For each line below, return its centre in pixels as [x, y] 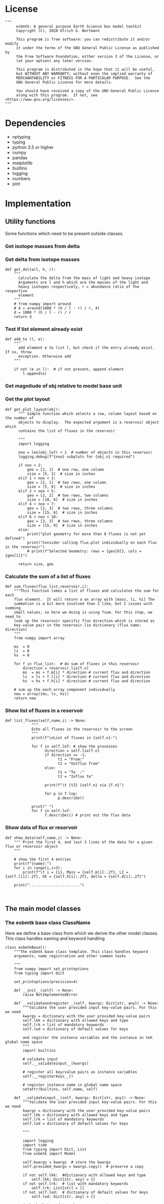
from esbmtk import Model [49, 1154]
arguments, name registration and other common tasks [70, 956]
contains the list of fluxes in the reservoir [67, 431]
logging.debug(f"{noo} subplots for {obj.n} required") [76, 457]
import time [35, 1145]
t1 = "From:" [71, 760]
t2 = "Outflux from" [79, 764]
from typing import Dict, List [55, 1149]
